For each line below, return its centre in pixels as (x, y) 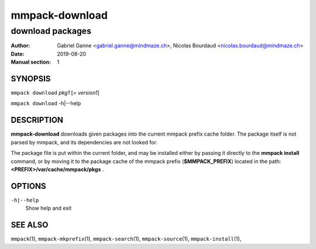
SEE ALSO (30, 225)
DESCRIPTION (37, 120)
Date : (18, 54)
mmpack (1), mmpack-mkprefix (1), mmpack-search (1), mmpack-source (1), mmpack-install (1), (126, 239)
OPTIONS (28, 186)
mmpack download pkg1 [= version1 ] (55, 93)
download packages (51, 31)
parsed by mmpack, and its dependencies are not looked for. (84, 142)
